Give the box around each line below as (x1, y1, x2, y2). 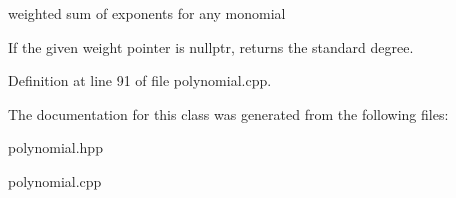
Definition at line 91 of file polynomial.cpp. (8, 70, 272, 91)
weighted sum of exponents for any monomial (8, 3, 286, 23)
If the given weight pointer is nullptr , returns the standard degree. (8, 36, 414, 57)
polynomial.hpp (8, 137, 103, 158)
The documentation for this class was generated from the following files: (8, 103, 449, 124)
